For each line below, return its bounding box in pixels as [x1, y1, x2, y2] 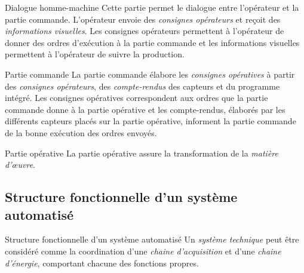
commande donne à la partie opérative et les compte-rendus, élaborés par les [5, 103, 285, 115]
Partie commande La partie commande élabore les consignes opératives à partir [5, 68, 295, 80]
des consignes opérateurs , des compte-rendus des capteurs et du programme [5, 79, 280, 92]
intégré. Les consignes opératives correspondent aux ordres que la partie [5, 91, 268, 104]
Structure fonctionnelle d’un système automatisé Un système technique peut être [5, 233, 299, 246]
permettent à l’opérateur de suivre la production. [5, 48, 185, 60]
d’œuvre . [5, 158, 35, 171]
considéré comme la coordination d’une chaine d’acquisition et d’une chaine [5, 244, 281, 257]
